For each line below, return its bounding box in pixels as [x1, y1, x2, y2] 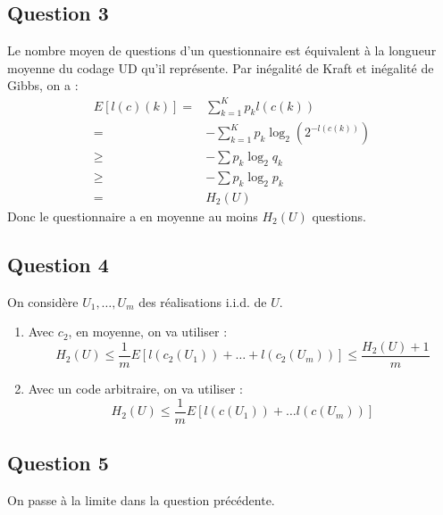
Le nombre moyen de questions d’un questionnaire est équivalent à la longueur [7, 41, 437, 60]
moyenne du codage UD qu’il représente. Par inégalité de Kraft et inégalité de [7, 58, 434, 77]
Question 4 [7, 251, 109, 278]
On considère [7, 292, 79, 311]
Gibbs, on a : [7, 76, 79, 95]
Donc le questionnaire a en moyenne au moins [7, 207, 258, 226]
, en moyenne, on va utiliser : [68, 322, 228, 341]
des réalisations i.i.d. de [138, 292, 267, 311]
